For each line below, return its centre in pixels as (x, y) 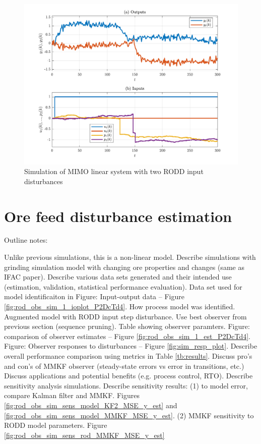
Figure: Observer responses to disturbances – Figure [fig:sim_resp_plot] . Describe (131, 346)
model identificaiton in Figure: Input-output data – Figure (94, 296)
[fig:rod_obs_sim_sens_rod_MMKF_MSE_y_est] (84, 435)
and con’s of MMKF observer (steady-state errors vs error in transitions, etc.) (124, 366)
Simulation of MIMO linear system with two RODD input (114, 171)
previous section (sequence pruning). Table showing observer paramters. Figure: (127, 326)
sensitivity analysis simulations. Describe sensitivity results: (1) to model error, (126, 385)
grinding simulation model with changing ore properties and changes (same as (124, 267)
